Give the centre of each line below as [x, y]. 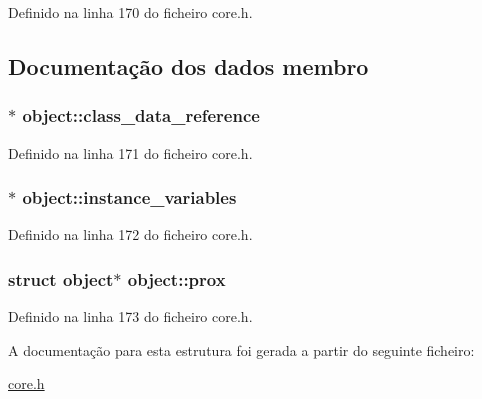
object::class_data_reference [141, 115]
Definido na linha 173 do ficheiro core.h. [130, 316]
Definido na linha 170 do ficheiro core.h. [130, 12]
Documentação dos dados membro [188, 65]
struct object [61, 278]
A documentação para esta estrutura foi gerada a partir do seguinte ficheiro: [241, 349]
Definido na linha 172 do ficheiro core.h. [130, 234]
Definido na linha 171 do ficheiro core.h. [130, 152]
